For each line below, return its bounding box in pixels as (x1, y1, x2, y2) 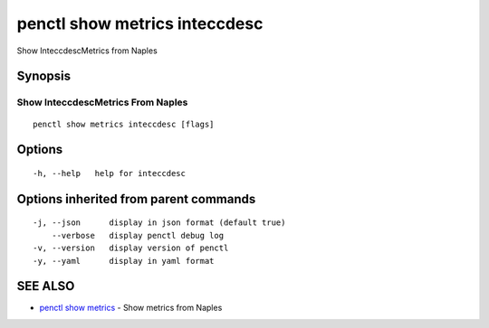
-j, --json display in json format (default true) (33, 218, 286, 228)
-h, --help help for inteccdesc (33, 168, 186, 178)
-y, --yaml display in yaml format (33, 256, 215, 266)
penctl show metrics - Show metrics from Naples (39, 303, 223, 314)
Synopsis (16, 69, 72, 84)
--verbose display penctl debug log (51, 230, 225, 240)
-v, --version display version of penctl (33, 243, 229, 253)
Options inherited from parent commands (16, 191, 256, 207)
